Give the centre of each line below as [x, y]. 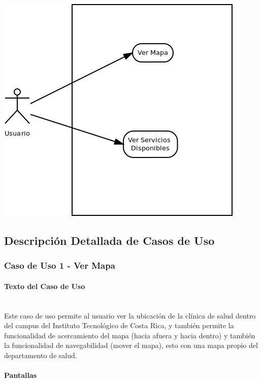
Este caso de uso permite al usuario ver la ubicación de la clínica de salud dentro [130, 315]
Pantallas [21, 375]
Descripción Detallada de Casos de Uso [109, 240]
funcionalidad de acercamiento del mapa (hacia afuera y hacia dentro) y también [130, 335]
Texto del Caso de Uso [45, 286]
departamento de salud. [41, 355]
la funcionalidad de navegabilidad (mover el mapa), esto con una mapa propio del [131, 345]
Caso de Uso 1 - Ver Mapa [60, 265]
